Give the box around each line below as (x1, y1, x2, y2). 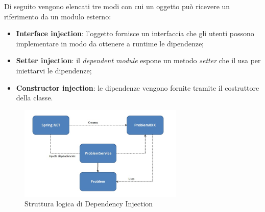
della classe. (16, 92, 53, 103)
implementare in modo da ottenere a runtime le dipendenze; (16, 38, 204, 48)
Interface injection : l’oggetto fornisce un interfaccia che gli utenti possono (16, 28, 254, 39)
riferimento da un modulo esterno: (4, 11, 111, 21)
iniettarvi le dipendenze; (16, 65, 92, 75)
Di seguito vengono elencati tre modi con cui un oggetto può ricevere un (4, 1, 230, 11)
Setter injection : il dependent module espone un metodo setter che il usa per (16, 55, 261, 66)
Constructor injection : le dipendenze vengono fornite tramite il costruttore (16, 82, 259, 93)
